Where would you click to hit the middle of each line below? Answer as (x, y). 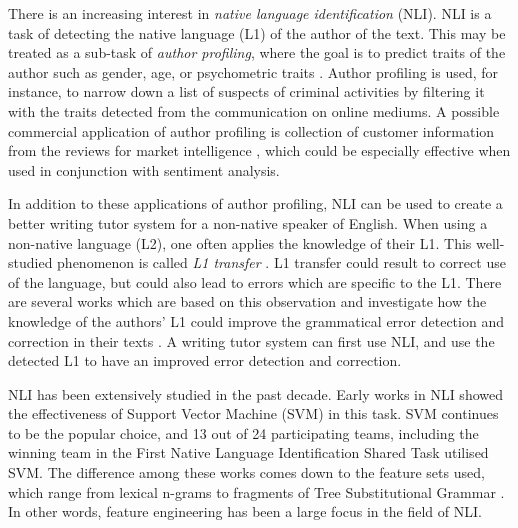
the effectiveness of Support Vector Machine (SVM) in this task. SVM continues (253, 413)
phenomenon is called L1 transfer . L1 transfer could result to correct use (281, 262)
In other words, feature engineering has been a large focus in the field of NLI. (245, 511)
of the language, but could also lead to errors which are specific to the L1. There (255, 281)
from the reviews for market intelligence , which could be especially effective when (259, 150)
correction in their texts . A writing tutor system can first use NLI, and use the (251, 340)
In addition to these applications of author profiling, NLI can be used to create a (255, 203)
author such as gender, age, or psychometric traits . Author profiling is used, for (253, 71)
